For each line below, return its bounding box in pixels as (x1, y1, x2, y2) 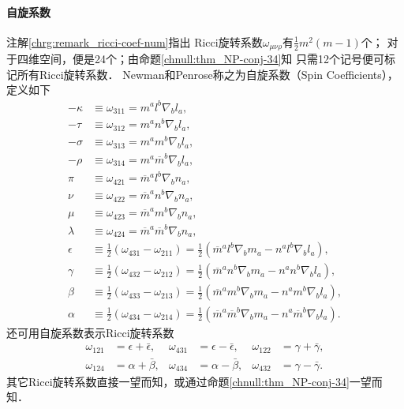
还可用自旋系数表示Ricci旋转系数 (6, 324, 174, 340)
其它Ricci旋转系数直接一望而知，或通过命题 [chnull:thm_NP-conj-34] (6, 373, 350, 389)
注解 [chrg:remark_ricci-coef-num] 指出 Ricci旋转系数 (6, 33, 263, 50)
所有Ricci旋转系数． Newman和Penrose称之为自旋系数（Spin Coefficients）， (17, 66, 398, 82)
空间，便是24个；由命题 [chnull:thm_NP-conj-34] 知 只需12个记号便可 (39, 51, 384, 67)
